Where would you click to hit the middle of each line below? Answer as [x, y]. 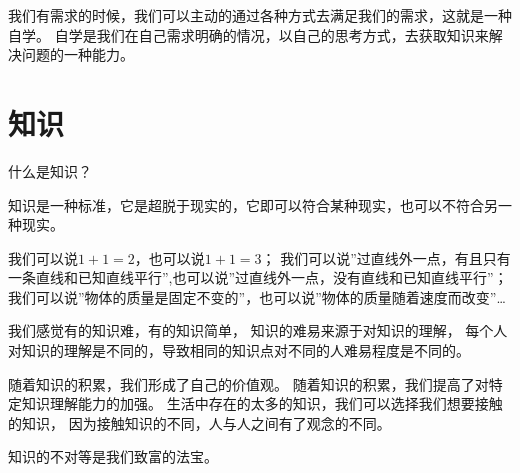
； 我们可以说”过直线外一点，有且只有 [386, 257]
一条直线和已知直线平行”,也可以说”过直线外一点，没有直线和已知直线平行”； [258, 277]
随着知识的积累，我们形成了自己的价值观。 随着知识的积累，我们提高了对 [248, 383]
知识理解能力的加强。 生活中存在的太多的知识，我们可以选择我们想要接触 [262, 403]
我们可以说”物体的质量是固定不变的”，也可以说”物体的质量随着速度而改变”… [257, 296]
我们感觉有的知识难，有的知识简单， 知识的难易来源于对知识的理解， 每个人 [258, 330]
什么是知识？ [50, 170]
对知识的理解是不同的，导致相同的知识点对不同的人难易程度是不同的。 [239, 350]
